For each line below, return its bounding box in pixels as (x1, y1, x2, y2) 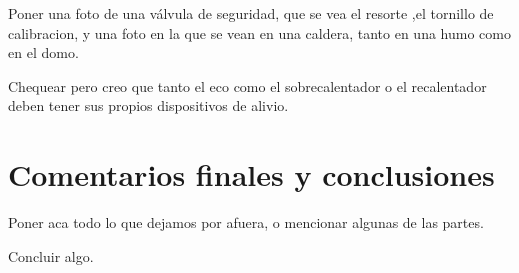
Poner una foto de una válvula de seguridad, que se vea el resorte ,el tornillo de (8, 3, 494, 23)
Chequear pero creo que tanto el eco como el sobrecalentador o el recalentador (8, 75, 487, 96)
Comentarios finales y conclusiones (8, 154, 495, 195)
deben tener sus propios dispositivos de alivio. (8, 95, 289, 116)
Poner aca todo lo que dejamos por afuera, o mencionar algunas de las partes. (8, 212, 484, 233)
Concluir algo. (8, 245, 94, 266)
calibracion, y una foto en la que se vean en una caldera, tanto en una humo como (8, 22, 511, 43)
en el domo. (8, 42, 79, 63)
